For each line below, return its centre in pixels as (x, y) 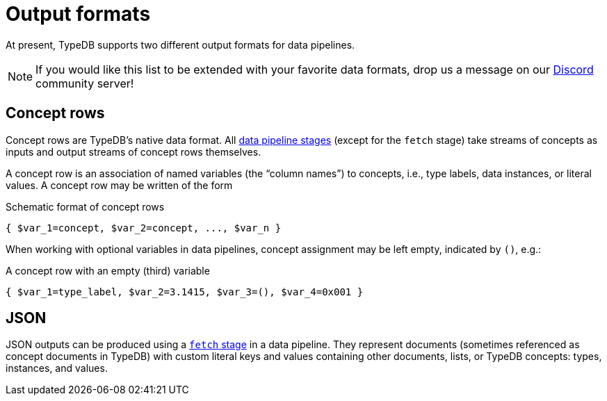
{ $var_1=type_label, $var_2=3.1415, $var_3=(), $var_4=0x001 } (185, 292)
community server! (85, 83)
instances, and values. (57, 368)
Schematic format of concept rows (85, 206)
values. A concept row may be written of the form (119, 185)
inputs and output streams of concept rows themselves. (133, 152)
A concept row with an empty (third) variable (108, 270)
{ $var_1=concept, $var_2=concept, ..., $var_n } (144, 228)
